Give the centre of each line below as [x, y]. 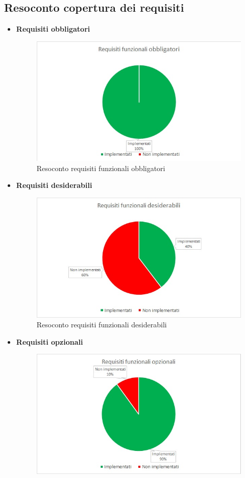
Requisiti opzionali [50, 341]
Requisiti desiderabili [54, 185]
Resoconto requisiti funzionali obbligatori [101, 168]
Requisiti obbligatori [53, 29]
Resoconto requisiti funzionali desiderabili [102, 325]
